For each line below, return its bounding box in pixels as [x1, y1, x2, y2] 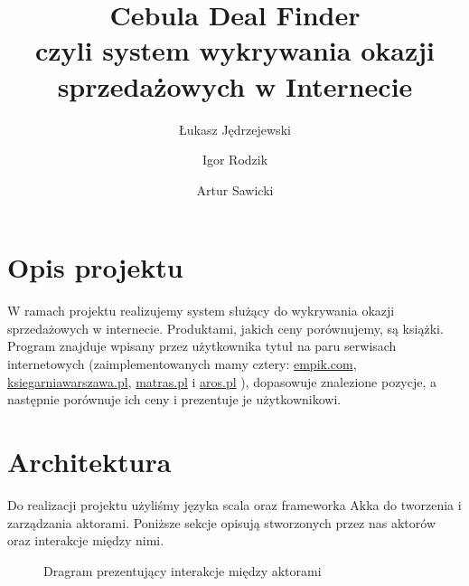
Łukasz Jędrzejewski [179, 119, 291, 138]
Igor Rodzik [202, 150, 268, 169]
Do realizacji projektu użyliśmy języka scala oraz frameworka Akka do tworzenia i [7, 495, 462, 514]
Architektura [7, 442, 172, 479]
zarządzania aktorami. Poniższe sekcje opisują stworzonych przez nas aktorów [7, 513, 436, 532]
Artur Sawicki [196, 180, 274, 199]
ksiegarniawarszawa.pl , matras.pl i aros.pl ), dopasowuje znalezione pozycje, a [7, 372, 437, 391]
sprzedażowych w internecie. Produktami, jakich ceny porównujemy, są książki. [7, 318, 444, 337]
